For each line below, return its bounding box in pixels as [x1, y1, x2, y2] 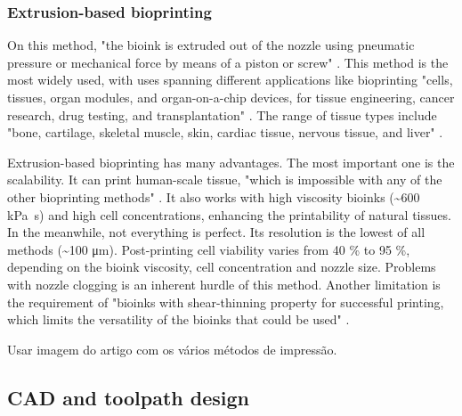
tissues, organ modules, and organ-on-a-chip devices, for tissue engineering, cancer [7, 88, 455, 106]
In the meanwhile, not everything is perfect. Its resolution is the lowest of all [7, 223, 426, 241]
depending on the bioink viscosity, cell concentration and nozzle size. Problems [7, 257, 436, 276]
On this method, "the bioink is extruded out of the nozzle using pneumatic [7, 36, 415, 54]
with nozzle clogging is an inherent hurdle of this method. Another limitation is [7, 274, 441, 293]
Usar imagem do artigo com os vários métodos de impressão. [7, 339, 337, 358]
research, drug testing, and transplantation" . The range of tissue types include [7, 105, 437, 124]
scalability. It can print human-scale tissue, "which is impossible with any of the [7, 170, 442, 189]
